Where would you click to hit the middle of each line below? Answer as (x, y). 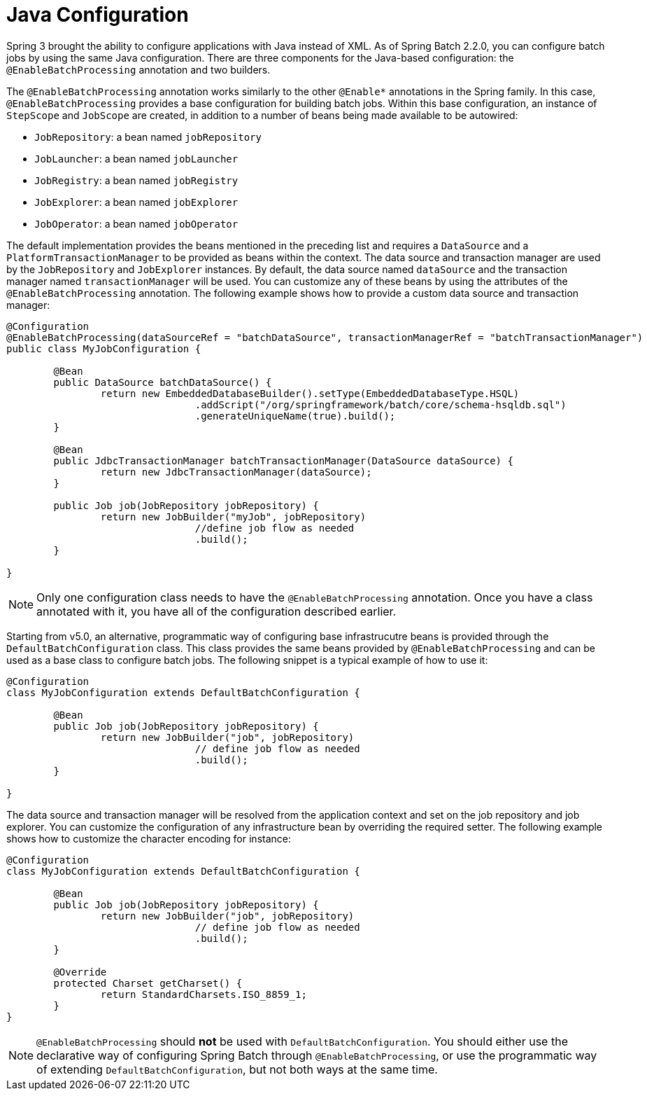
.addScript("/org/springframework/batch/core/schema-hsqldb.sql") (381, 404)
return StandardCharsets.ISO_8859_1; (204, 994)
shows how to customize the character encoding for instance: (149, 838)
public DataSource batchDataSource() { (163, 382)
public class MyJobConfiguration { (104, 348)
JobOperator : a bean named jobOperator (136, 223)
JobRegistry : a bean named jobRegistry (136, 180)
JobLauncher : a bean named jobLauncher (136, 158)
